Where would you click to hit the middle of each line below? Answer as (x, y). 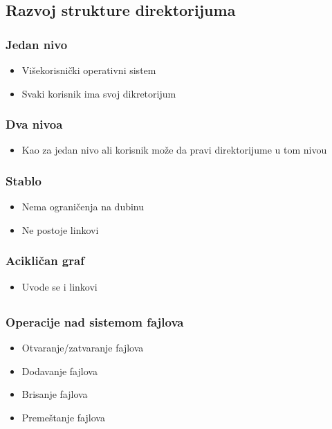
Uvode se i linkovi (59, 286)
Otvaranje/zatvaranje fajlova (83, 347)
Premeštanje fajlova (63, 417)
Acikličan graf (45, 261)
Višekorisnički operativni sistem (89, 70)
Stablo (24, 180)
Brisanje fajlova (55, 394)
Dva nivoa (34, 124)
